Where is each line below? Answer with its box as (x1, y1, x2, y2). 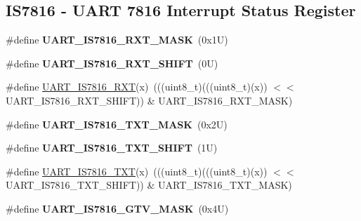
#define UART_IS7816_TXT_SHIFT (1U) (6, 140, 218, 155)
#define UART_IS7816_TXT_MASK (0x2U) (6, 116, 228, 131)
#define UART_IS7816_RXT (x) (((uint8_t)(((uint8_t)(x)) (6, 79, 268, 94)
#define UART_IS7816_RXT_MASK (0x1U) (6, 32, 228, 47)
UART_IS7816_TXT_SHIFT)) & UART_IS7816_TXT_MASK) (6, 178, 292, 192)
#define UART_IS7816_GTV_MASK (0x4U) (6, 201, 229, 215)
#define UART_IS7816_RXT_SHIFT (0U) (6, 55, 218, 70)
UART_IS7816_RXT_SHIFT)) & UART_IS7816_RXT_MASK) (6, 93, 293, 107)
